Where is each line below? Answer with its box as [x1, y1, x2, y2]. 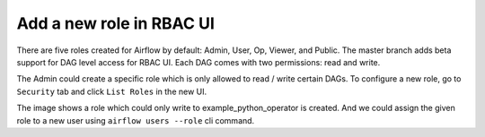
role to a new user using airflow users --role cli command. [16, 115, 255, 125]
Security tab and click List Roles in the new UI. [16, 86, 207, 97]
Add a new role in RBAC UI [16, 13, 216, 33]
